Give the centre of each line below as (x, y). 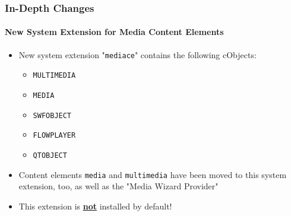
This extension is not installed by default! (95, 206)
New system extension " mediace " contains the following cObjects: (137, 54)
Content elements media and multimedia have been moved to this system (153, 174)
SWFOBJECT (52, 115)
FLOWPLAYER (54, 136)
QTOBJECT (50, 155)
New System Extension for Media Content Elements (114, 32)
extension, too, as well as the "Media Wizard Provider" (118, 186)
